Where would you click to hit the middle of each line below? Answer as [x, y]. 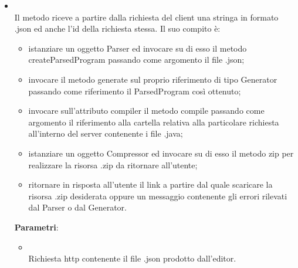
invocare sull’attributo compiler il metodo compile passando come [146, 111]
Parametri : [36, 227]
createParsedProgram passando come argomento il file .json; [136, 60]
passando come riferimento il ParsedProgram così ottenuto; [135, 91]
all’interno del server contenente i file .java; [106, 133]
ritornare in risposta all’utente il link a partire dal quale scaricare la [150, 184]
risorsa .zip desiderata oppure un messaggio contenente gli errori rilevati [158, 196]
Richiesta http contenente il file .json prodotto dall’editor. [132, 258]
